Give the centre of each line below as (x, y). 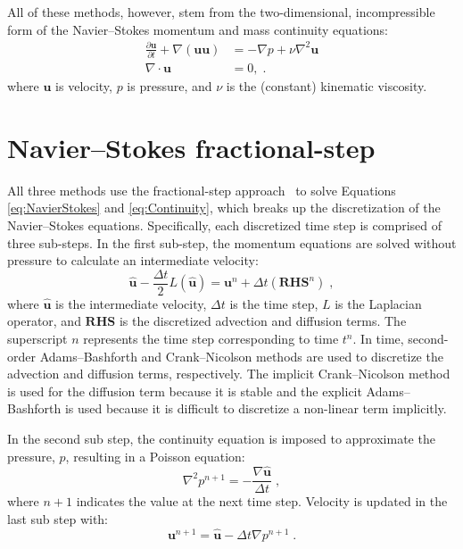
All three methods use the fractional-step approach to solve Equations (202, 190)
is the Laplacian (378, 303)
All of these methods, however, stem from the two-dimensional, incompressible (221, 12)
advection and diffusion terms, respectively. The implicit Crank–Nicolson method (229, 374)
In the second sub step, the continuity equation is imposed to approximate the (221, 438)
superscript (37, 339)
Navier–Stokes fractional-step (191, 147)
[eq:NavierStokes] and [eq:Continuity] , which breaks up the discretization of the (224, 208)
